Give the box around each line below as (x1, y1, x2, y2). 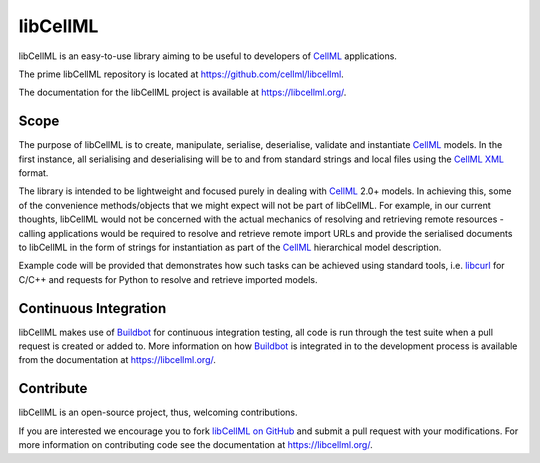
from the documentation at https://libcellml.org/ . (18, 354, 217, 366)
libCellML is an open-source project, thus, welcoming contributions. (18, 406, 299, 419)
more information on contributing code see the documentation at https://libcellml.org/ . (18, 439, 374, 451)
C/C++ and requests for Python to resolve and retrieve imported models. (18, 273, 318, 285)
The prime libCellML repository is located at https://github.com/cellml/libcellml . (18, 68, 344, 80)
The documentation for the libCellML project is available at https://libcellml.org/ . (18, 86, 347, 99)
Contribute (18, 380, 88, 397)
